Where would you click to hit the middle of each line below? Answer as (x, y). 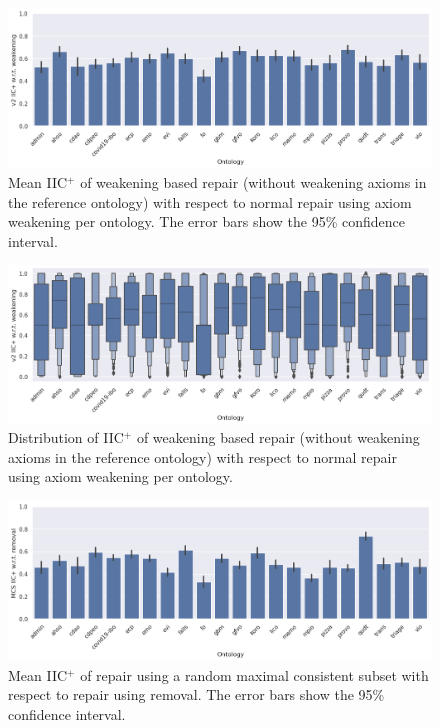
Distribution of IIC (66, 437)
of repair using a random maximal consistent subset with (254, 674)
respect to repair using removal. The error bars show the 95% (196, 694)
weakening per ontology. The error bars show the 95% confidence (206, 221)
